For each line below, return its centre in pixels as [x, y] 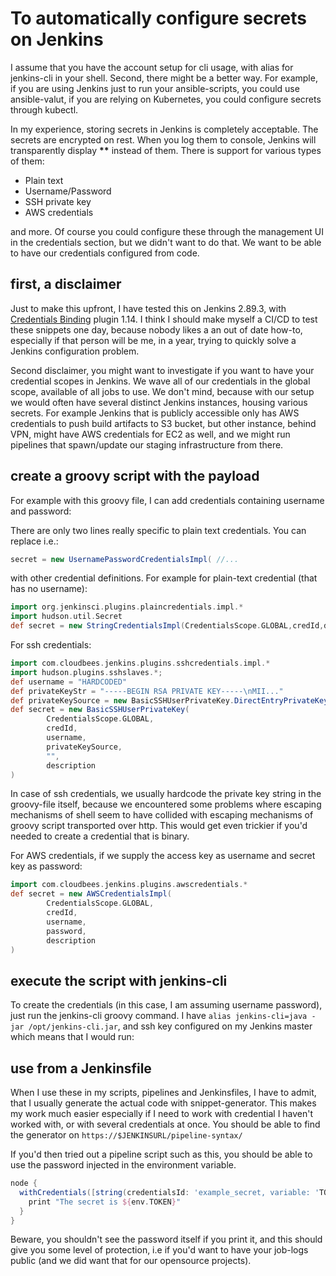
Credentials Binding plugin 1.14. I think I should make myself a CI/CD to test [164, 319]
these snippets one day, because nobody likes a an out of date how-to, [156, 329]
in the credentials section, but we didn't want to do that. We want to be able [166, 242]
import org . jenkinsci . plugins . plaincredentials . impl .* [127, 607]
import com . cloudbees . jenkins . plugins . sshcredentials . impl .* [140, 663]
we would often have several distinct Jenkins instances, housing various [159, 402]
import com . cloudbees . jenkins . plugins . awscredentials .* [129, 885]
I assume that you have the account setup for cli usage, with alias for [152, 67]
